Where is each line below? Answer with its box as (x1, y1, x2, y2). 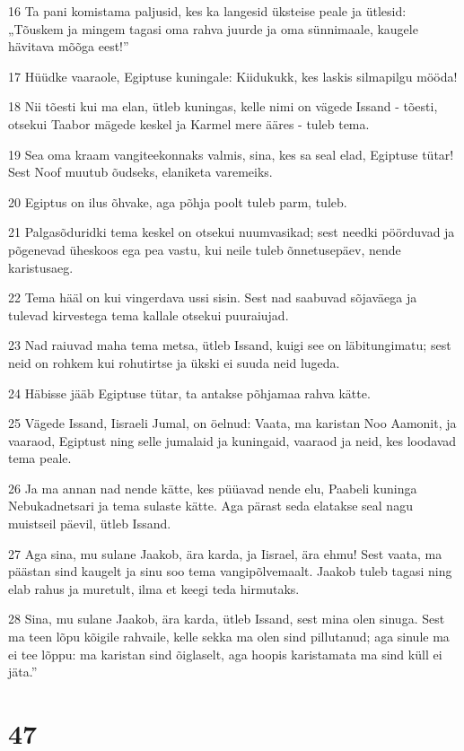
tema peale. (8, 449, 72, 467)
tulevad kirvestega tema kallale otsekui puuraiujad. (8, 305, 289, 324)
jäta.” (8, 662, 38, 681)
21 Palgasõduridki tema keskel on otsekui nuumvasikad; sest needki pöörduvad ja (8, 223, 455, 241)
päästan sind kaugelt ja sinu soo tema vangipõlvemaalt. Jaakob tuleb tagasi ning (8, 562, 452, 581)
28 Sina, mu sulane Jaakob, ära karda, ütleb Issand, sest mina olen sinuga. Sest (8, 609, 445, 628)
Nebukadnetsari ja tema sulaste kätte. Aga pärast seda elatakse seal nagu (8, 496, 413, 515)
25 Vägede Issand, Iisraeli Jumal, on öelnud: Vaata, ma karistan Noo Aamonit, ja (8, 414, 457, 432)
